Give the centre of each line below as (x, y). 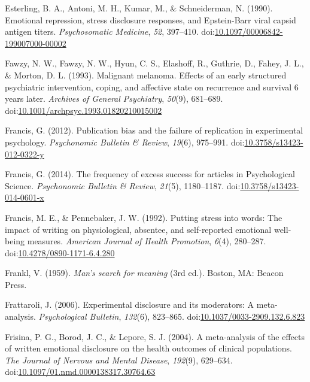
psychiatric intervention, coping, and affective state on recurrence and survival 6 (152, 87)
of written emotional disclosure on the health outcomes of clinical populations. (148, 348)
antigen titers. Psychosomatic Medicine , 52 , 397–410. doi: (110, 31)
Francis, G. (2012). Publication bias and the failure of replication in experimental (154, 130)
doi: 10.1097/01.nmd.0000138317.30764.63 (80, 372)
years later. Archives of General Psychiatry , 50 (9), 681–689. (114, 98)
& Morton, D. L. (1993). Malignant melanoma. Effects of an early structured (146, 75)
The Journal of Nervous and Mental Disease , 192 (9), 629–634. (119, 360)
